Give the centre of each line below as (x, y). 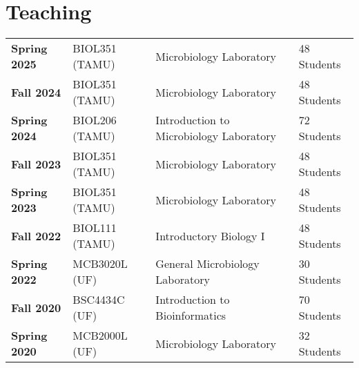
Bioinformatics (191, 316)
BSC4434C (99, 300)
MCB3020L (100, 264)
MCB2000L (100, 336)
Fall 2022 (36, 235)
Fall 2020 (36, 307)
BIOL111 (95, 228)
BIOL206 (95, 120)
